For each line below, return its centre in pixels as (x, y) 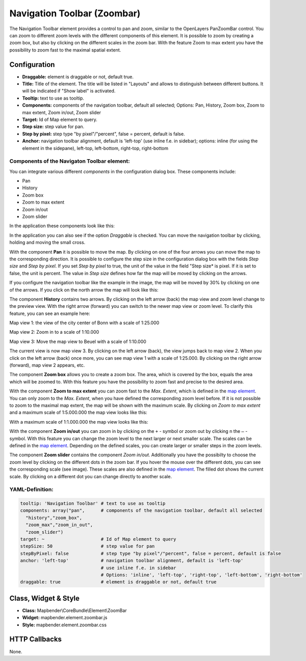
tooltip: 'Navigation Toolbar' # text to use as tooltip (93, 504)
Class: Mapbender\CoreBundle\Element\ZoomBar (74, 610)
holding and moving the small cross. (47, 242)
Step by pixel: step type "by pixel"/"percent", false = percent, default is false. (104, 134)
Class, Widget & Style (45, 598)
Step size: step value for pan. (53, 127)
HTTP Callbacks (36, 639)
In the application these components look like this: (62, 226)
